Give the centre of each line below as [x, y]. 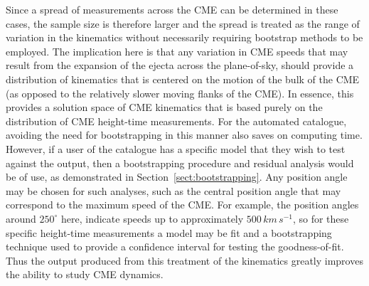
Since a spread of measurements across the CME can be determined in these [172, 9]
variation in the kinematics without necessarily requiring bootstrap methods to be [184, 37]
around [21, 218]
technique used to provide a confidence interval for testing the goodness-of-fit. [175, 247]
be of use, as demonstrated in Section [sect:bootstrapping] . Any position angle [177, 177]
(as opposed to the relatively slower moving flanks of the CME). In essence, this [180, 93]
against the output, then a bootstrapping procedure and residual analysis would [180, 163]
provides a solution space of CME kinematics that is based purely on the [164, 107]
